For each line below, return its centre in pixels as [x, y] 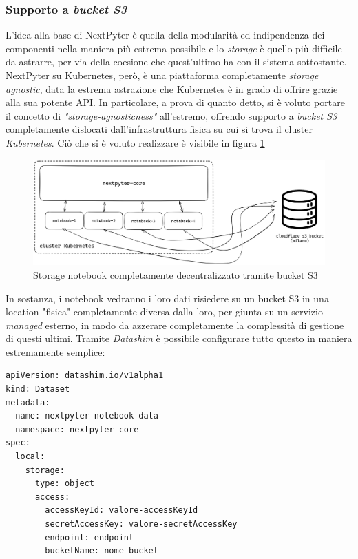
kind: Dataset [38, 389]
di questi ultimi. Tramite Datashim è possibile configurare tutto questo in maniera [179, 338]
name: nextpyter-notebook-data [87, 416]
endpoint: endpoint [89, 537]
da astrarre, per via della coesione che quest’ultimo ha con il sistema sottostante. [176, 62]
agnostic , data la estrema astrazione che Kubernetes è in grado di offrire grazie [172, 88]
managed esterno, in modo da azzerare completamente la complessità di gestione [175, 325]
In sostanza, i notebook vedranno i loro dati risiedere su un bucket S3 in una [167, 298]
